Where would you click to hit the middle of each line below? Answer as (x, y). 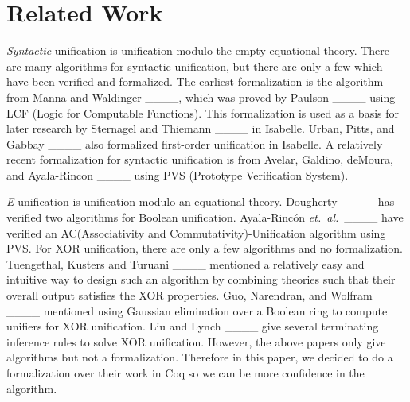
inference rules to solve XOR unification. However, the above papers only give (196, 341)
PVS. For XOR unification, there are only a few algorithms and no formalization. (205, 248)
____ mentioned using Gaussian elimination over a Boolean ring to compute (197, 310)
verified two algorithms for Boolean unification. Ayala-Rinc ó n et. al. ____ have (205, 217)
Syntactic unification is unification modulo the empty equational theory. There (198, 50)
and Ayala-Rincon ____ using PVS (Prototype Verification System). (178, 174)
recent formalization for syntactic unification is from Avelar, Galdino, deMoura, (200, 159)
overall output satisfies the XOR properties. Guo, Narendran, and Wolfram (189, 295)
